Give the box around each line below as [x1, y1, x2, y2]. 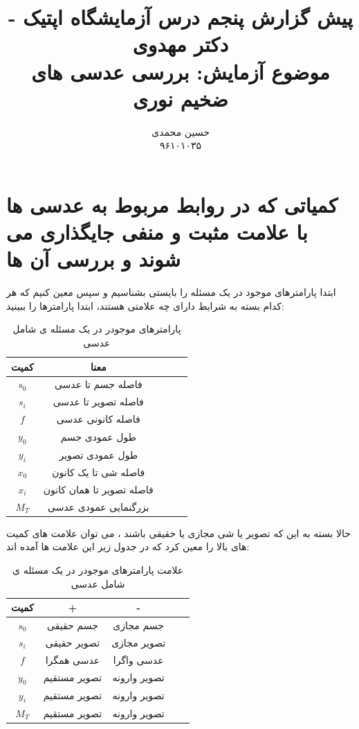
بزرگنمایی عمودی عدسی [48, 499, 149, 513]
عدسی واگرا [113, 652, 164, 667]
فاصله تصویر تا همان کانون [43, 482, 154, 496]
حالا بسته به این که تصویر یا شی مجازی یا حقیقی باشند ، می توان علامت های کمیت [6, 525, 351, 540]
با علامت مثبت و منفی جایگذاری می [6, 218, 308, 246]
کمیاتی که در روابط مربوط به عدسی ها [6, 190, 338, 218]
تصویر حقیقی [45, 635, 100, 649]
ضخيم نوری [133, 84, 228, 112]
